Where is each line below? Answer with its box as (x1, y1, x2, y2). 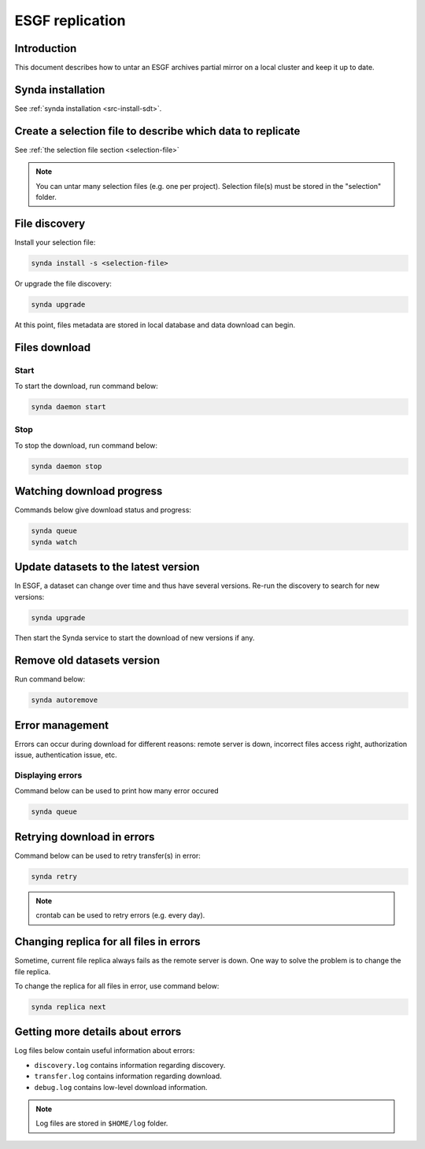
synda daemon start (31, 402, 106, 412)
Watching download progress (14, 485, 163, 498)
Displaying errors (14, 770, 83, 781)
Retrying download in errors (14, 830, 155, 844)
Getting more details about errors (14, 1025, 182, 1039)
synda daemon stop (31, 461, 102, 471)
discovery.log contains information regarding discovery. (34, 1060, 226, 1070)
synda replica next (31, 1002, 106, 1011)
